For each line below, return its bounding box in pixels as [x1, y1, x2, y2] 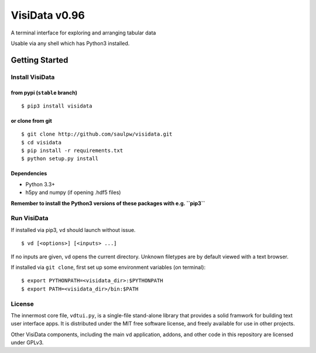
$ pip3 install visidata [21, 102, 92, 109]
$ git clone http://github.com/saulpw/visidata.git [21, 131, 173, 137]
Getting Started [11, 55, 68, 65]
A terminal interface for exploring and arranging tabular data [11, 29, 156, 36]
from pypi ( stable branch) [11, 89, 78, 96]
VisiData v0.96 [11, 9, 85, 22]
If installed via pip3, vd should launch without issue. [11, 226, 136, 233]
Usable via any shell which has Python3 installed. [11, 40, 130, 47]
